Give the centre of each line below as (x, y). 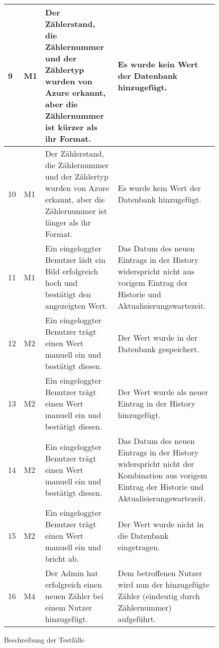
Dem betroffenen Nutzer (160, 573)
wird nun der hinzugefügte (164, 584)
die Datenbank (143, 536)
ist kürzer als (71, 127)
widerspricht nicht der (156, 464)
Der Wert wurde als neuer (163, 392)
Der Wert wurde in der (158, 337)
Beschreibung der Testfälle (44, 640)
